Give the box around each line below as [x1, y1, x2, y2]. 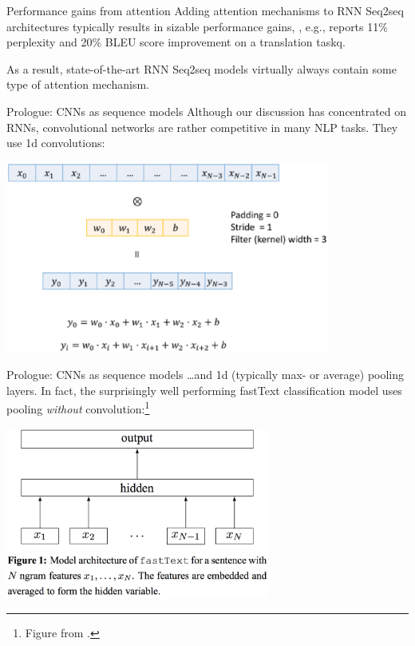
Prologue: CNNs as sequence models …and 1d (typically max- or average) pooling [6, 366, 405, 383]
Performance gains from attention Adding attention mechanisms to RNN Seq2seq [6, 2, 404, 18]
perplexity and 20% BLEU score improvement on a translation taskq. [6, 34, 346, 50]
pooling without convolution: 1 [6, 398, 150, 417]
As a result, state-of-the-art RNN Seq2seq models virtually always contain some [6, 60, 397, 77]
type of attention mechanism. [6, 76, 149, 93]
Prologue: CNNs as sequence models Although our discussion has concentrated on [6, 102, 407, 119]
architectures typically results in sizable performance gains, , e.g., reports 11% [6, 18, 388, 34]
